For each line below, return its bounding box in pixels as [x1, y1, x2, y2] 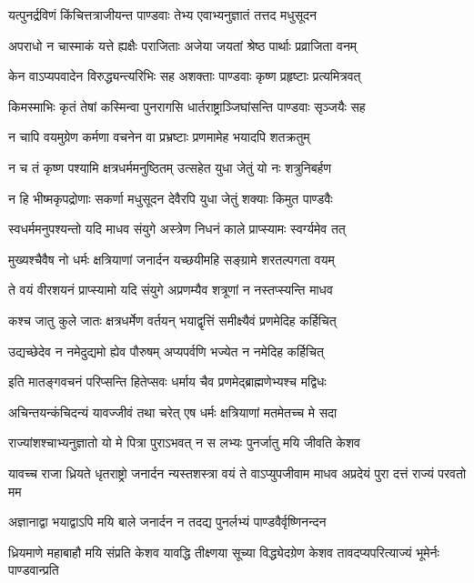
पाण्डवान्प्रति [8, 560, 59, 579]
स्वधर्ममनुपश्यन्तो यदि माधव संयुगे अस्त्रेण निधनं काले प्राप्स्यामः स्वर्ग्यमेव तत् [8, 219, 346, 238]
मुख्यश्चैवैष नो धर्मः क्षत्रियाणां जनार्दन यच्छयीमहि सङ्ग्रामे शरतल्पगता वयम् [8, 249, 335, 268]
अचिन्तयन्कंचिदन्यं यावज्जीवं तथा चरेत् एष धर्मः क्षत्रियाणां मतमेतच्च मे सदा [8, 402, 338, 421]
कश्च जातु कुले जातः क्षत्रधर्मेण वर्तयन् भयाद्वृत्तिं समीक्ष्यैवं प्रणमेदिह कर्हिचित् [8, 310, 337, 329]
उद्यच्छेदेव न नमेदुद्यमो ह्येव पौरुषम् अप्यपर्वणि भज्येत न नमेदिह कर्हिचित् [8, 341, 324, 360]
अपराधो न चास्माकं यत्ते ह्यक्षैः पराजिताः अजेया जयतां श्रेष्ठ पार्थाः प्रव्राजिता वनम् [8, 35, 358, 55]
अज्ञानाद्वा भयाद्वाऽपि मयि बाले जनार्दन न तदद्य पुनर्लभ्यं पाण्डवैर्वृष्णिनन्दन [8, 512, 327, 531]
